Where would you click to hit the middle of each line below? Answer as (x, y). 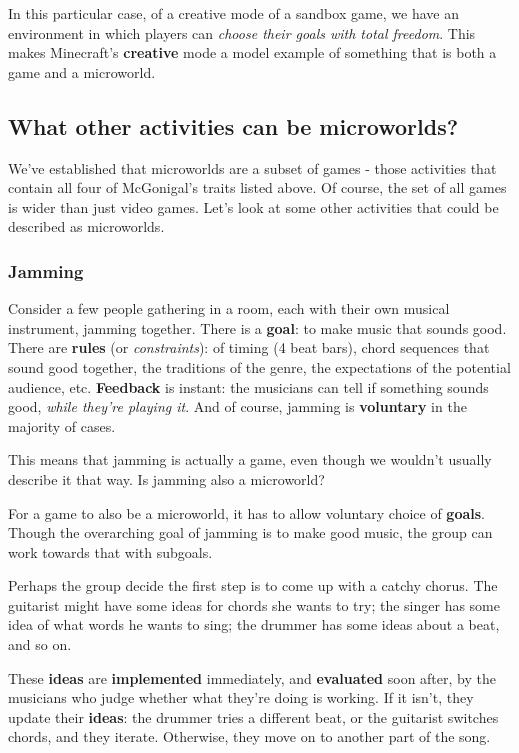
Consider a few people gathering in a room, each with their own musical (229, 308)
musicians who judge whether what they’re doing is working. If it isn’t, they (241, 697)
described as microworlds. (86, 226)
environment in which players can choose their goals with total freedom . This (242, 32)
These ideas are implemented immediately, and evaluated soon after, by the (252, 677)
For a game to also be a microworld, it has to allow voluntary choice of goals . (247, 512)
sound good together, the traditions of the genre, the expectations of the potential (259, 366)
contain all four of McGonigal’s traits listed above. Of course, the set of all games (257, 187)
